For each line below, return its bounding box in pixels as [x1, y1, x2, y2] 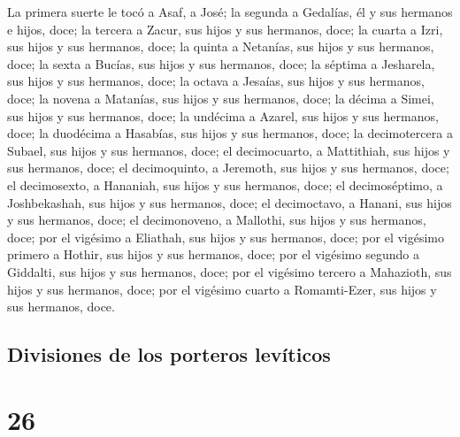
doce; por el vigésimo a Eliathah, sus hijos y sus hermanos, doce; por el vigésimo [7, 227, 445, 246]
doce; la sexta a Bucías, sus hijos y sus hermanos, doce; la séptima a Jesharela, [7, 54, 435, 73]
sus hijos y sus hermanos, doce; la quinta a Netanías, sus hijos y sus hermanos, [7, 37, 434, 56]
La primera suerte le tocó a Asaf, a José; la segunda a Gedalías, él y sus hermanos [7, 3, 453, 20]
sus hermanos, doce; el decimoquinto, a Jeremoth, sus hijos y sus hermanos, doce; [7, 158, 449, 177]
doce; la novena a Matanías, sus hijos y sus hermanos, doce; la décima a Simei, [7, 88, 434, 107]
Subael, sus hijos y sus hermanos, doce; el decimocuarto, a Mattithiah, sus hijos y [7, 141, 450, 159]
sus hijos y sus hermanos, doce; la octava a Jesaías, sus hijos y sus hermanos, [7, 72, 425, 90]
